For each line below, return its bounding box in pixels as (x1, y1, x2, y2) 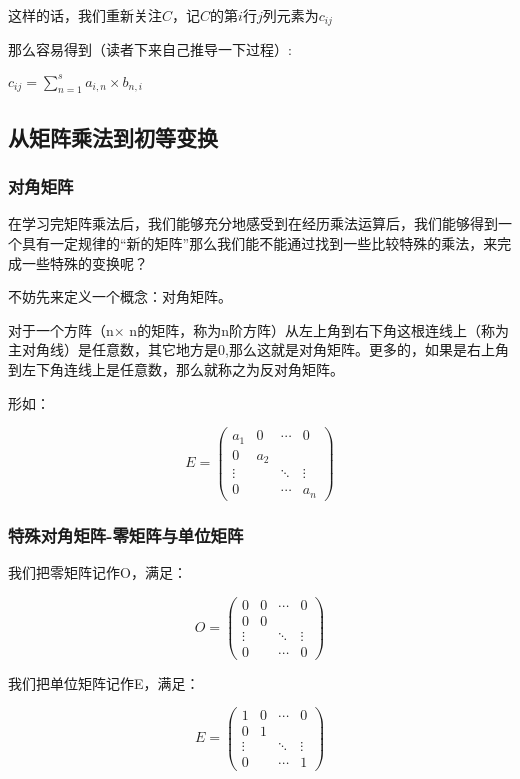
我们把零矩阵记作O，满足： (8, 561, 187, 582)
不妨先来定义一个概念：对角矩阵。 (8, 286, 232, 307)
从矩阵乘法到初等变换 (8, 121, 218, 152)
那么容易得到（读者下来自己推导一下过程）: (8, 39, 292, 60)
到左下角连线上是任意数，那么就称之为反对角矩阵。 (8, 358, 344, 379)
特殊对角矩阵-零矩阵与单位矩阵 (8, 522, 244, 547)
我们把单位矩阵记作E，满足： (8, 672, 200, 693)
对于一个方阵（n (8, 319, 114, 340)
